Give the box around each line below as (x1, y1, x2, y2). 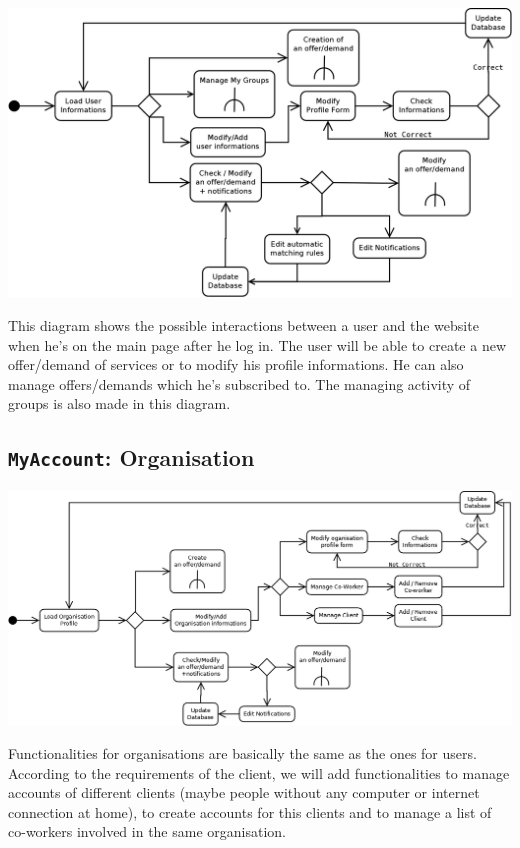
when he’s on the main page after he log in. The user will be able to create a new (8, 334, 506, 355)
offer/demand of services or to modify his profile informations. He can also (8, 354, 464, 375)
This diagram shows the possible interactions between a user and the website (8, 315, 479, 335)
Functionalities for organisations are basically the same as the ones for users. (8, 743, 477, 764)
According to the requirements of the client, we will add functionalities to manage (8, 762, 510, 783)
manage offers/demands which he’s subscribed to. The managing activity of (8, 373, 471, 394)
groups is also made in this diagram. (8, 393, 231, 414)
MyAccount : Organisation (8, 442, 255, 473)
